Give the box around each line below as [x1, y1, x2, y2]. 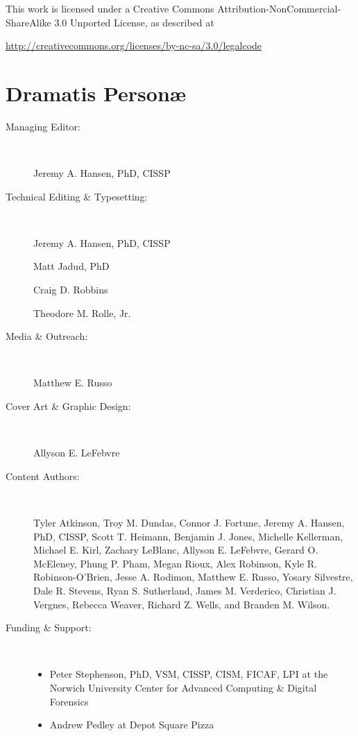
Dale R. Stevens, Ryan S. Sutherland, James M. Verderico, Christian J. [33, 583, 336, 597]
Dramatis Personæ [6, 78, 187, 107]
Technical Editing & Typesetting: [6, 189, 148, 203]
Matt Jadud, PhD [33, 259, 110, 273]
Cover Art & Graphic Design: [6, 399, 131, 413]
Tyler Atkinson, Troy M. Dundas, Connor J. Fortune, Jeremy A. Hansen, [33, 515, 345, 529]
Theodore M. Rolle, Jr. [33, 305, 131, 320]
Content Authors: [6, 468, 80, 483]
